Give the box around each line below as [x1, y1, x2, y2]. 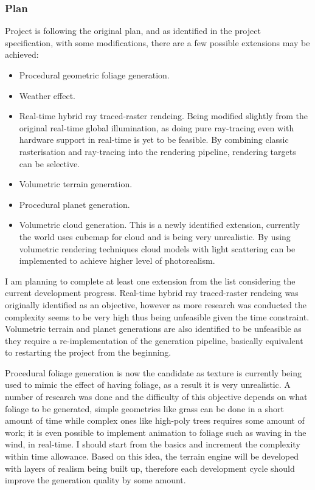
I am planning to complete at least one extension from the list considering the [5, 274, 296, 287]
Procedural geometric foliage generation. [19, 69, 170, 81]
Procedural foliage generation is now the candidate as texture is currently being [5, 366, 302, 379]
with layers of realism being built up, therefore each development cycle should [5, 461, 295, 474]
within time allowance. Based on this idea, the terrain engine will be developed [5, 450, 299, 463]
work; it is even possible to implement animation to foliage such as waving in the [5, 426, 306, 438]
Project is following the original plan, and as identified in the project [5, 24, 261, 37]
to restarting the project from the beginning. [5, 346, 171, 359]
